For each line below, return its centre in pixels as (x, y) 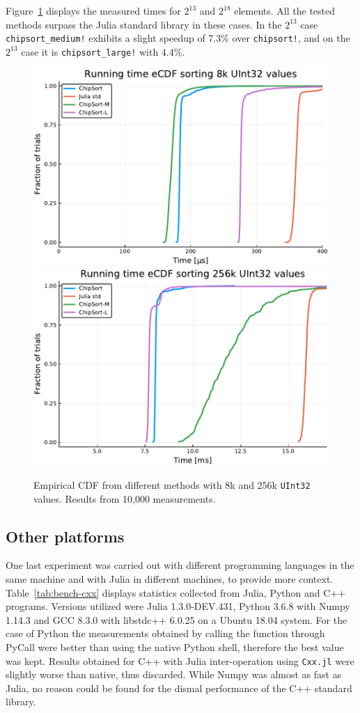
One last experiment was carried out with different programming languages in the (180, 565)
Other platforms (65, 536)
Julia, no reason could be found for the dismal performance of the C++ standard (179, 688)
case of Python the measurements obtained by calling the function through (165, 633)
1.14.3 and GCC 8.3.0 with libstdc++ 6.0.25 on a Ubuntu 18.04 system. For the (177, 619)
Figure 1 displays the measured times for (93, 10)
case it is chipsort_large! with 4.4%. (103, 51)
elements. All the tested (285, 10)
